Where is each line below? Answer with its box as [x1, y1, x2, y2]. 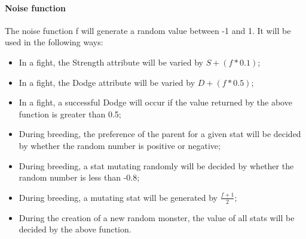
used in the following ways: [5, 36, 103, 48]
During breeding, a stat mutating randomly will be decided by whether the [19, 159, 294, 172]
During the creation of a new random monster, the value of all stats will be [19, 211, 295, 224]
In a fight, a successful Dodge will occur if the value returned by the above [19, 96, 292, 108]
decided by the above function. [19, 223, 131, 235]
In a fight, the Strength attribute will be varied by [19, 55, 203, 68]
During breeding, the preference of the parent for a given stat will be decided [19, 128, 301, 140]
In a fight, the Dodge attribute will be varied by [19, 76, 195, 88]
